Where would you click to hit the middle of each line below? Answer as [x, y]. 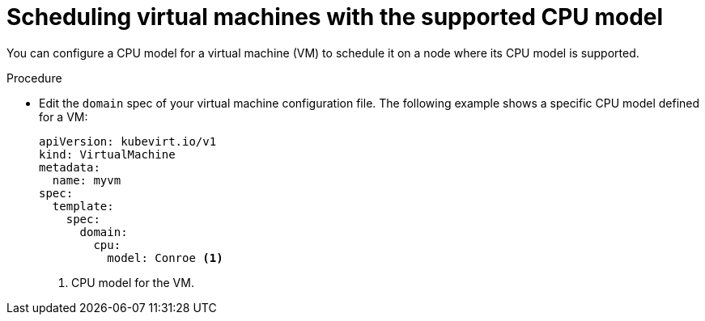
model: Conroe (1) [165, 258]
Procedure [34, 78]
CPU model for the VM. [133, 282]
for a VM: [64, 116]
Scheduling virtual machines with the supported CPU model [335, 17]
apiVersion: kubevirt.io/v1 [128, 141]
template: [83, 206]
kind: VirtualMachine [107, 154]
